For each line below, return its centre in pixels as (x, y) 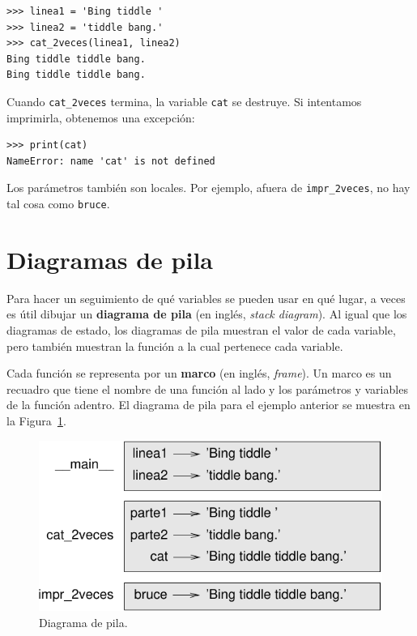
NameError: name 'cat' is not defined (111, 161)
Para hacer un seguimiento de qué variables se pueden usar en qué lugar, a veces (206, 298)
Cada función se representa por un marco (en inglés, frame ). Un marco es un (199, 373)
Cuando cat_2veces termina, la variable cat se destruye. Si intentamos (184, 101)
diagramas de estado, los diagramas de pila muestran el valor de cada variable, (201, 330)
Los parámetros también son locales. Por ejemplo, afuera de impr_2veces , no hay (208, 188)
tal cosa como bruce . (58, 204)
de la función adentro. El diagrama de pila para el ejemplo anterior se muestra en (208, 405)
